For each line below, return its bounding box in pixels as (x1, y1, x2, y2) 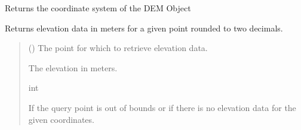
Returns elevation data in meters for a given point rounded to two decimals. (5, 21, 283, 34)
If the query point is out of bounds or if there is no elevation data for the (28, 101, 296, 113)
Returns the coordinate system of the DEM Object (5, 2, 191, 14)
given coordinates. (28, 113, 94, 125)
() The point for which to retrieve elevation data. (28, 42, 208, 54)
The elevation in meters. (28, 61, 118, 74)
